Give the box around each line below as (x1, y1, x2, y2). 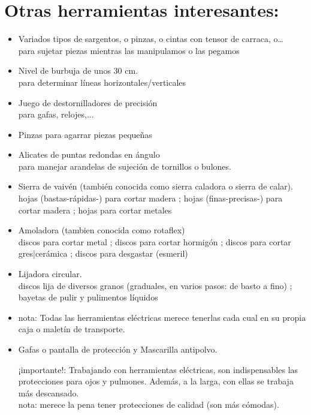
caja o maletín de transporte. (18, 323, 125, 335)
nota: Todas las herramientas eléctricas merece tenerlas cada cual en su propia (18, 311, 306, 323)
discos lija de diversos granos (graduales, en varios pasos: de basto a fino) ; (18, 279, 292, 291)
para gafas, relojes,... (18, 108, 94, 121)
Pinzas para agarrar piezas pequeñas (18, 128, 152, 140)
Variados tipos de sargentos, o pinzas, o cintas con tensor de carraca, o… (18, 32, 283, 45)
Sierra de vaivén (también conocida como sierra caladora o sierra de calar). (18, 180, 293, 193)
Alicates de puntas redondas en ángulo (18, 148, 160, 161)
